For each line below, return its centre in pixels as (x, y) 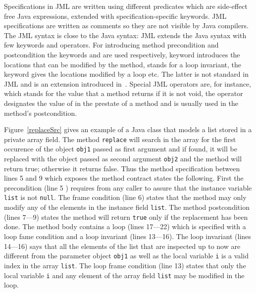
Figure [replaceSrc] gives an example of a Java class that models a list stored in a (128, 129)
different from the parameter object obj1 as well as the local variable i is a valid (126, 256)
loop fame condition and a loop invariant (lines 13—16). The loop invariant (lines (128, 236)
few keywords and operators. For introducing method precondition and (111, 45)
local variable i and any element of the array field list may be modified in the (124, 275)
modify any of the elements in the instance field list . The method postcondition (127, 207)
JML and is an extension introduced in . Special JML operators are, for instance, (128, 83)
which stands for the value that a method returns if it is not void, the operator (124, 93)
